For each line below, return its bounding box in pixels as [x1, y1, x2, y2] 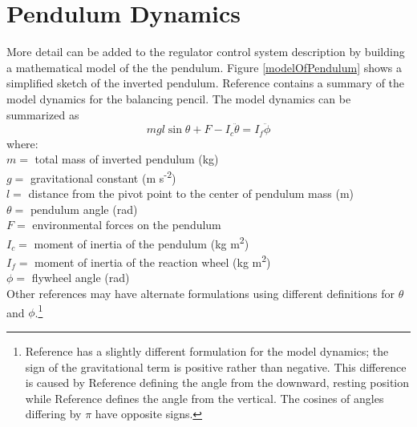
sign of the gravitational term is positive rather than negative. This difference [25, 358, 407, 375]
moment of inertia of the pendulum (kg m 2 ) [34, 232, 249, 252]
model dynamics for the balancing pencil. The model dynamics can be [6, 90, 351, 107]
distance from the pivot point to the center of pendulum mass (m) [28, 185, 354, 202]
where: [6, 135, 38, 151]
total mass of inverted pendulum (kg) [34, 151, 219, 167]
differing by [25, 405, 82, 422]
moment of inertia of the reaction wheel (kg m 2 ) [34, 252, 271, 270]
